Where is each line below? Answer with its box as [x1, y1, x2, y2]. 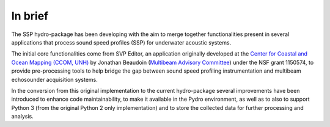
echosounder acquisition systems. [11, 76, 98, 83]
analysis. [11, 113, 34, 120]
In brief [11, 9, 49, 23]
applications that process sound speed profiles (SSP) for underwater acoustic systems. [11, 38, 232, 46]
